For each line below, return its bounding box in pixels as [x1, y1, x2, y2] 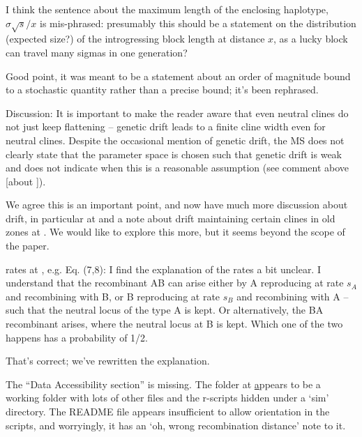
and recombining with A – [236, 289, 349, 303]
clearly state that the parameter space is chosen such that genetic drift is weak [6, 146, 342, 161]
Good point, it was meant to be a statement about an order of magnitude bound [6, 68, 351, 83]
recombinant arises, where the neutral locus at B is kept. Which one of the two [6, 316, 343, 331]
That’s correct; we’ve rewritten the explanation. [6, 353, 210, 368]
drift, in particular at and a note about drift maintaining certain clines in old [6, 210, 335, 225]
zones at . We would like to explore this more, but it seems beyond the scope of [6, 224, 345, 239]
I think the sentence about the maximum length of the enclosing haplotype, [6, 2, 329, 16]
